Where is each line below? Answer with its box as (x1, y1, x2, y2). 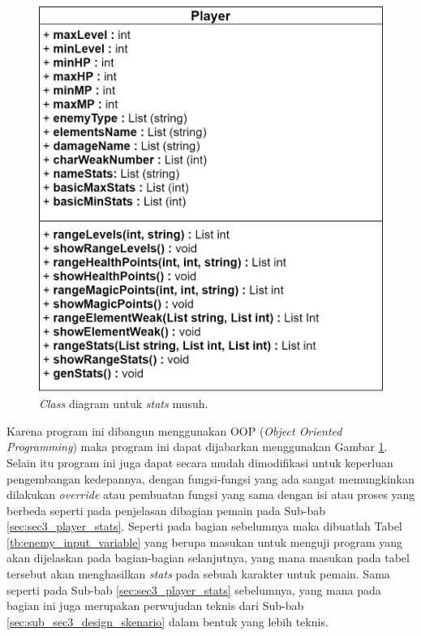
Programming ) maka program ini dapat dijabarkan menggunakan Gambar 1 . (6, 438, 388, 455)
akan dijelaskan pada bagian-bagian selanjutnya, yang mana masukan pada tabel (6, 549, 410, 566)
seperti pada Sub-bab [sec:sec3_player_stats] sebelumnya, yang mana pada (6, 581, 381, 598)
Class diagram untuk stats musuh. (39, 395, 208, 412)
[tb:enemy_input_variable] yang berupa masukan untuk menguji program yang (6, 533, 402, 550)
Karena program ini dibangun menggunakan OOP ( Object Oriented (6, 422, 342, 439)
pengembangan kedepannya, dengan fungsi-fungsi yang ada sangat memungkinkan (6, 470, 415, 487)
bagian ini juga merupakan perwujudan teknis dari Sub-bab (6, 597, 304, 614)
